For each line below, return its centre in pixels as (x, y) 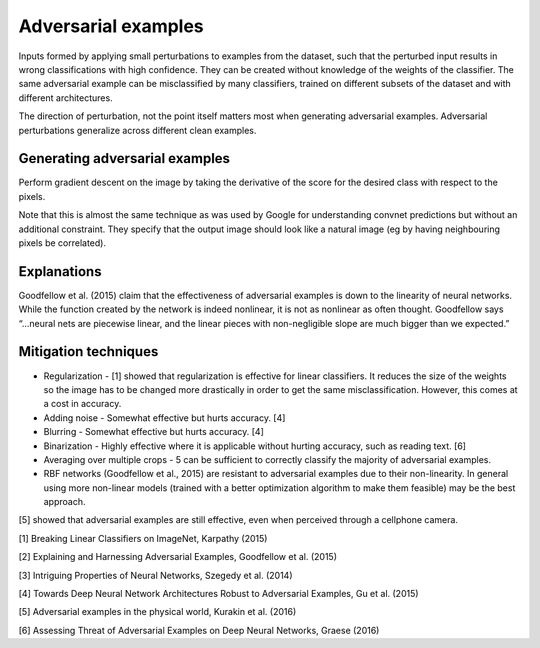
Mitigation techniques (88, 351)
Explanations (60, 271)
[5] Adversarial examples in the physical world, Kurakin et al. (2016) (157, 612)
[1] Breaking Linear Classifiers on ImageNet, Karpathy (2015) (143, 538)
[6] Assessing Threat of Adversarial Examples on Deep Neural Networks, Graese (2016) (199, 630)
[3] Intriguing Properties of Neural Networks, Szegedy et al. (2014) (155, 575)
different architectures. (66, 97)
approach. (64, 502)
